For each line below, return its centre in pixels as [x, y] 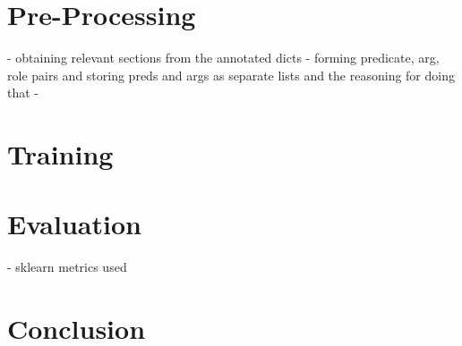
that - [23, 93]
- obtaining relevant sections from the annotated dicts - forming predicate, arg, [223, 58]
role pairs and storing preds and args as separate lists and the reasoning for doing [231, 75]
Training [60, 154]
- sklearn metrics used [67, 267]
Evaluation [74, 224]
